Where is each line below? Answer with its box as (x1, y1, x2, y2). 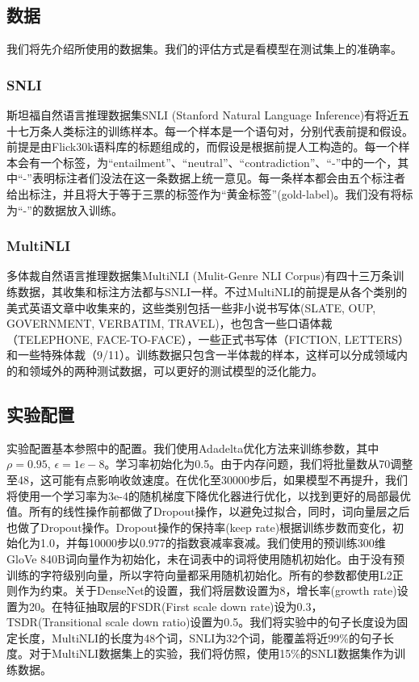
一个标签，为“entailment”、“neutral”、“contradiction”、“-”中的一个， (40, 153, 398, 170)
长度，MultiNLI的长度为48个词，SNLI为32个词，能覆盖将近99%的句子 (17, 629, 383, 646)
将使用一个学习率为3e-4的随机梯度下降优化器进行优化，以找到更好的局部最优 (6, 487, 411, 504)
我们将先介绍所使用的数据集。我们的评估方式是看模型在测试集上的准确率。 (6, 40, 402, 57)
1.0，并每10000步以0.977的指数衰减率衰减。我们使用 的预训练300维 (40, 534, 386, 551)
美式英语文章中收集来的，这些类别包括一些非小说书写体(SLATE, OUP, (6, 299, 376, 316)
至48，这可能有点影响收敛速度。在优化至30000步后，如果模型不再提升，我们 (6, 471, 408, 487)
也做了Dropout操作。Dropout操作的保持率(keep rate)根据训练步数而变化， (6, 518, 393, 535)
